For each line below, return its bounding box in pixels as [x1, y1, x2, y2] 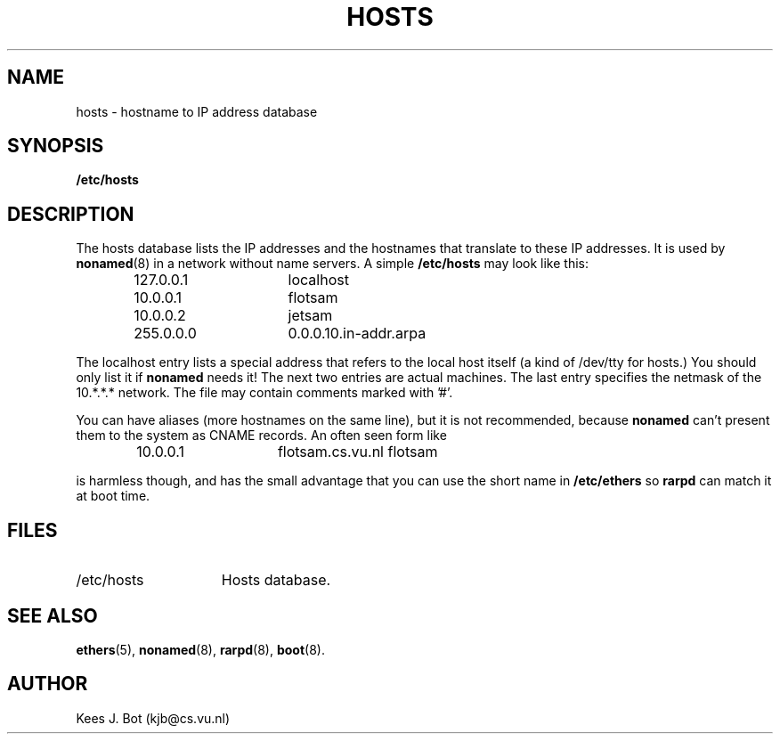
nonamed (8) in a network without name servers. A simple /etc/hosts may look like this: [76, 256, 589, 272]
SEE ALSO [7, 604, 98, 627]
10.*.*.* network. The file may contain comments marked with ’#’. [76, 385, 453, 401]
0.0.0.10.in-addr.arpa [288, 324, 427, 343]
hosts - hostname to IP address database [76, 103, 318, 119]
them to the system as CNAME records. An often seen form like [76, 427, 447, 444]
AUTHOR [7, 672, 88, 696]
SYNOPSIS [7, 134, 104, 158]
